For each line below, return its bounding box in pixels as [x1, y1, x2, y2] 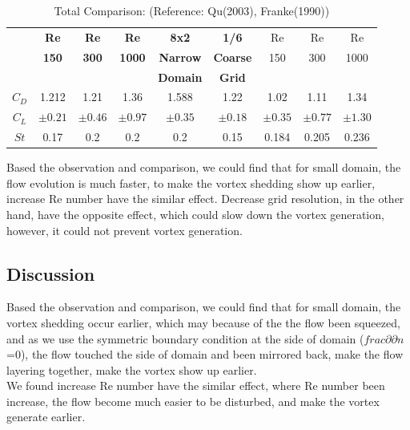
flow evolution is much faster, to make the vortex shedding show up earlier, [6, 174, 376, 191]
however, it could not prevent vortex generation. [6, 221, 243, 238]
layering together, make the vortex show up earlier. [6, 361, 257, 378]
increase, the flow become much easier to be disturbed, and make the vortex [6, 392, 380, 409]
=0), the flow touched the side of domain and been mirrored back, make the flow [6, 346, 404, 363]
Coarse [213, 48, 252, 65]
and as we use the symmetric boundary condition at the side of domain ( [6, 330, 364, 347]
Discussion [6, 261, 95, 286]
